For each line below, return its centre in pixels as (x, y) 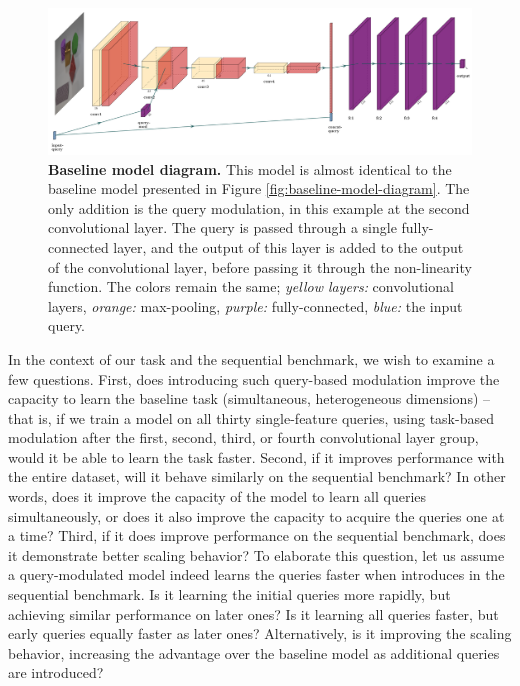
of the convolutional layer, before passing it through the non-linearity (260, 266)
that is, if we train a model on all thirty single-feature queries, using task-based (251, 417)
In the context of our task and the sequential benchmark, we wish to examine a (251, 358)
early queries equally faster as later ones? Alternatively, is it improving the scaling (260, 633)
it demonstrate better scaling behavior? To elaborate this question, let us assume (256, 554)
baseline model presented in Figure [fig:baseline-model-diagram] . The (259, 188)
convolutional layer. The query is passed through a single (222, 227)
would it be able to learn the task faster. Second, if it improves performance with (256, 456)
